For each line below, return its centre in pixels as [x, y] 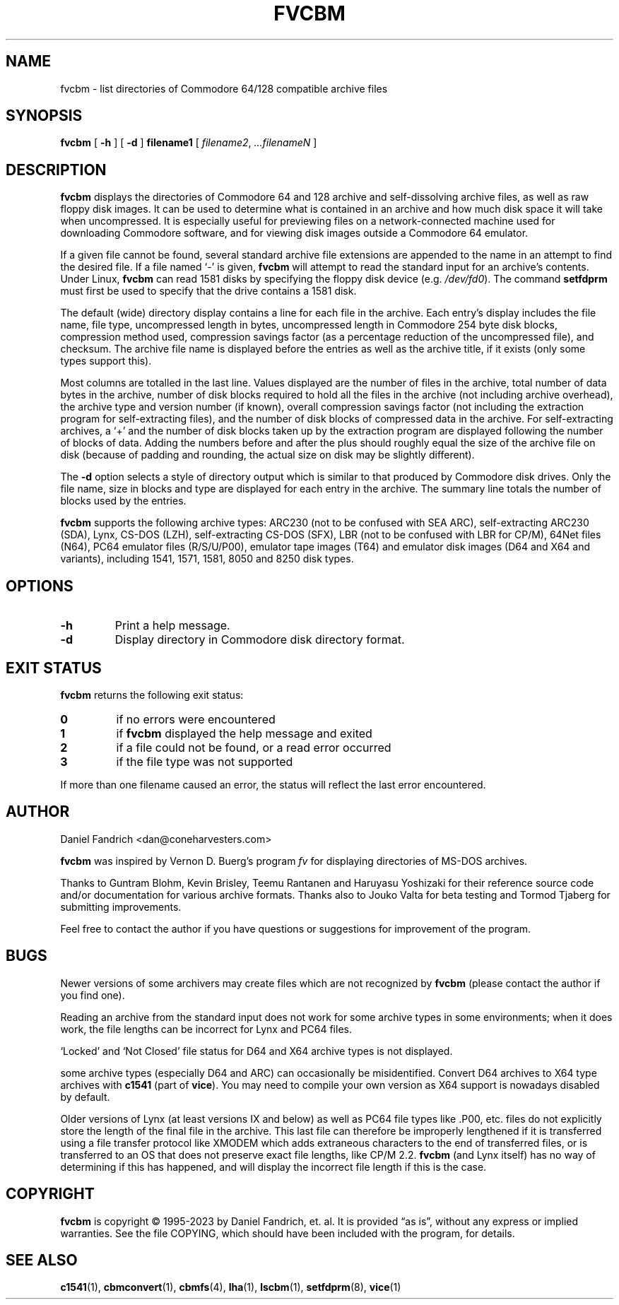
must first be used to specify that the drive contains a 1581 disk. [208, 291]
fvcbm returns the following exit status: [152, 695]
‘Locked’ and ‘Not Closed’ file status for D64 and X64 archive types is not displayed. [257, 1051]
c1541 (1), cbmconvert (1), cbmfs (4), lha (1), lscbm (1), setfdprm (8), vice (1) [231, 1287]
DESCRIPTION [56, 170]
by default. [85, 1097]
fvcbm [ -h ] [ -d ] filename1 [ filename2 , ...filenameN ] [189, 143]
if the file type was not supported [205, 761]
